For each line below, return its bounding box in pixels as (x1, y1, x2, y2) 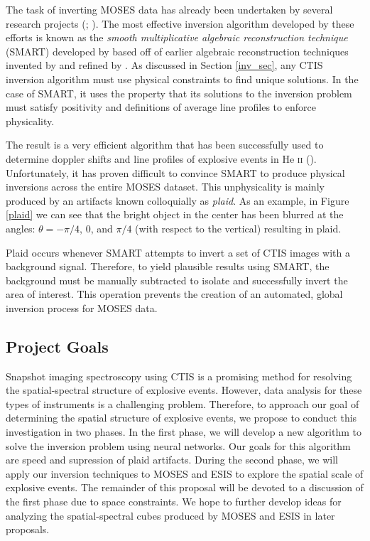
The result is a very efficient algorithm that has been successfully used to (6, 137, 324, 152)
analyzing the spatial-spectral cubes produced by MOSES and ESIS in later (6, 508, 335, 523)
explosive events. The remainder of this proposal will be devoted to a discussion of (6, 480, 364, 495)
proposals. (6, 522, 50, 537)
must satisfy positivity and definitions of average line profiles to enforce (6, 100, 316, 114)
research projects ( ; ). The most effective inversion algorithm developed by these (6, 16, 354, 31)
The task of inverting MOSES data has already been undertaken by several (6, 2, 333, 16)
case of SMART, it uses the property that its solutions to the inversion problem (6, 85, 352, 100)
